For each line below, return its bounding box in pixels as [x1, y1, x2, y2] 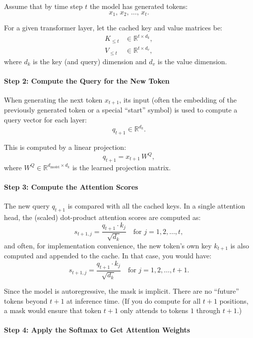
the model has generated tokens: [89, 1, 188, 11]
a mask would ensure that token [4, 305, 102, 316]
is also [230, 240, 249, 250]
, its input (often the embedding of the [119, 95, 237, 105]
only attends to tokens [120, 305, 189, 316]
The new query [4, 201, 50, 211]
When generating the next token [4, 95, 103, 105]
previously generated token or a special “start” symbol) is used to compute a [4, 105, 238, 115]
